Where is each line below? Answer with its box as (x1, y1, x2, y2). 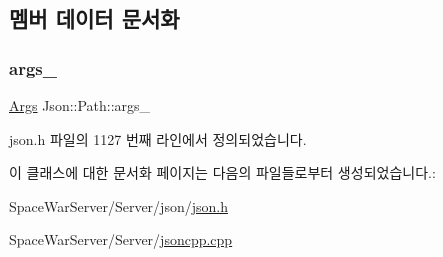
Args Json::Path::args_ (9, 95, 151, 115)
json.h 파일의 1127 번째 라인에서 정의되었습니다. (9, 128, 307, 149)
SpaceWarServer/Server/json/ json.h (9, 195, 228, 216)
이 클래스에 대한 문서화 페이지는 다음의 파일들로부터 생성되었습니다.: (9, 162, 436, 183)
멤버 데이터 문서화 (9, 3, 180, 34)
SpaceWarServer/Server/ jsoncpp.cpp (9, 229, 233, 250)
